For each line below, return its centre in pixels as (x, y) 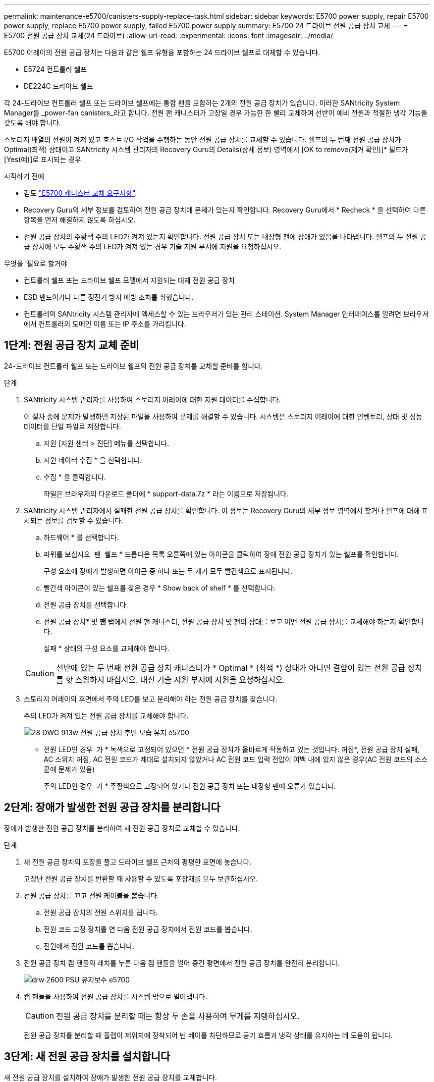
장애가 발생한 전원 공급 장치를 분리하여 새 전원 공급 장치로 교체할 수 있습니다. (122, 828)
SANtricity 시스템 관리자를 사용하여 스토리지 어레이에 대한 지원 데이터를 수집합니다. (152, 399)
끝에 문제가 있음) (69, 769)
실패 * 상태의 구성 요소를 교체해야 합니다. (107, 648)
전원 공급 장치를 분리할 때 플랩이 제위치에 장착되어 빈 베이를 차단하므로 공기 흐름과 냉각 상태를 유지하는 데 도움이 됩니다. (208, 1035)
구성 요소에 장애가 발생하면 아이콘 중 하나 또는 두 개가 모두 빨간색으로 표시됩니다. (168, 571)
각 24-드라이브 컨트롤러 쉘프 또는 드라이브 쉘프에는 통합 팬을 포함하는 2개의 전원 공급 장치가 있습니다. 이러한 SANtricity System (202, 103)
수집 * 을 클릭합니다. (75, 477)
